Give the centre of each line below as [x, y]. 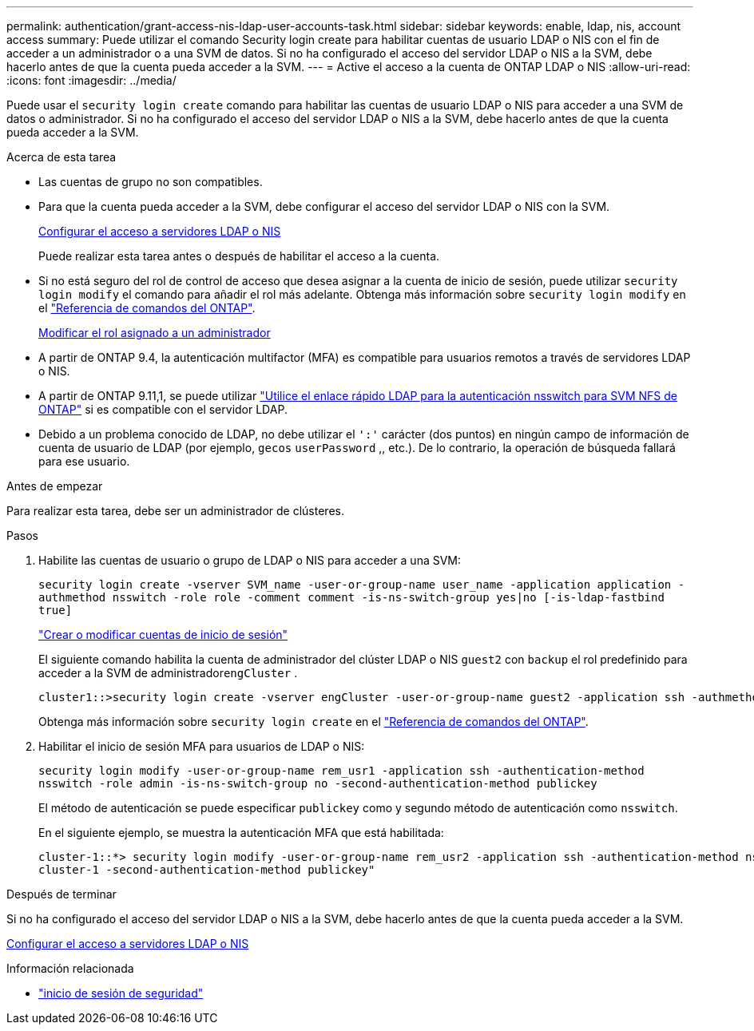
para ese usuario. [84, 461]
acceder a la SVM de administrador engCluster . [168, 673]
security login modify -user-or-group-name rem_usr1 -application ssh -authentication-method [341, 771]
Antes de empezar [55, 486]
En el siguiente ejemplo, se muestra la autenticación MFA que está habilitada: [241, 833]
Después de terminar [62, 894]
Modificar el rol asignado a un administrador [155, 333]
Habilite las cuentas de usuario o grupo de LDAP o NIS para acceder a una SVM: [250, 560]
